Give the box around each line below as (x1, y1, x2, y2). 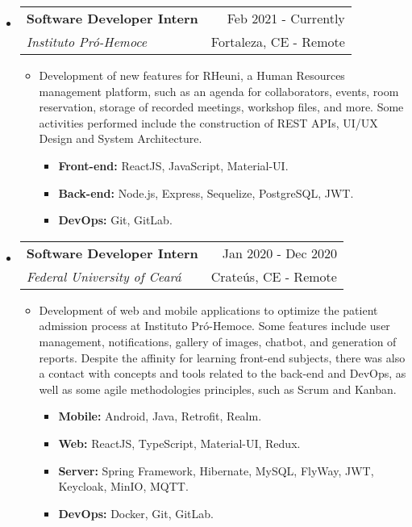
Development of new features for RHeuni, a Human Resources (39, 67, 345, 83)
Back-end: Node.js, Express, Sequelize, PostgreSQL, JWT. (58, 184, 354, 201)
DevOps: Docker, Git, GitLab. (58, 504, 214, 521)
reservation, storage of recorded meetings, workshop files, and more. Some (39, 98, 404, 115)
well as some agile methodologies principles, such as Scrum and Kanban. (39, 380, 397, 397)
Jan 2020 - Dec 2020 (222, 243, 337, 262)
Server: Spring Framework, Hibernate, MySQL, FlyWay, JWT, (58, 462, 374, 479)
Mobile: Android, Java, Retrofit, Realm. (58, 408, 262, 425)
